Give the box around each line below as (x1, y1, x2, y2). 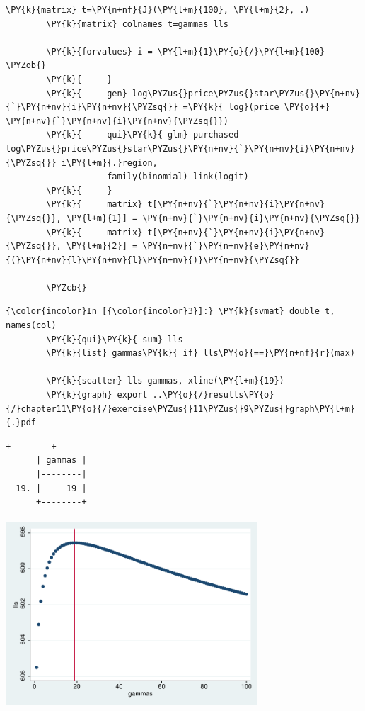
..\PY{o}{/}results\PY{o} (152, 390, 274, 401)
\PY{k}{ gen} (46, 88, 127, 99)
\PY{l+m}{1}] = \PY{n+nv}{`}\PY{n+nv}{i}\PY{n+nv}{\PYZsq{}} (66, 213, 361, 223)
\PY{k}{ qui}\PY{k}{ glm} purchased (46, 130, 239, 140)
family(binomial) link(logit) (107, 172, 249, 182)
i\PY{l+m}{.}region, (61, 157, 158, 168)
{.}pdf (6, 418, 36, 428)
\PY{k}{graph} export (46, 390, 148, 401)
